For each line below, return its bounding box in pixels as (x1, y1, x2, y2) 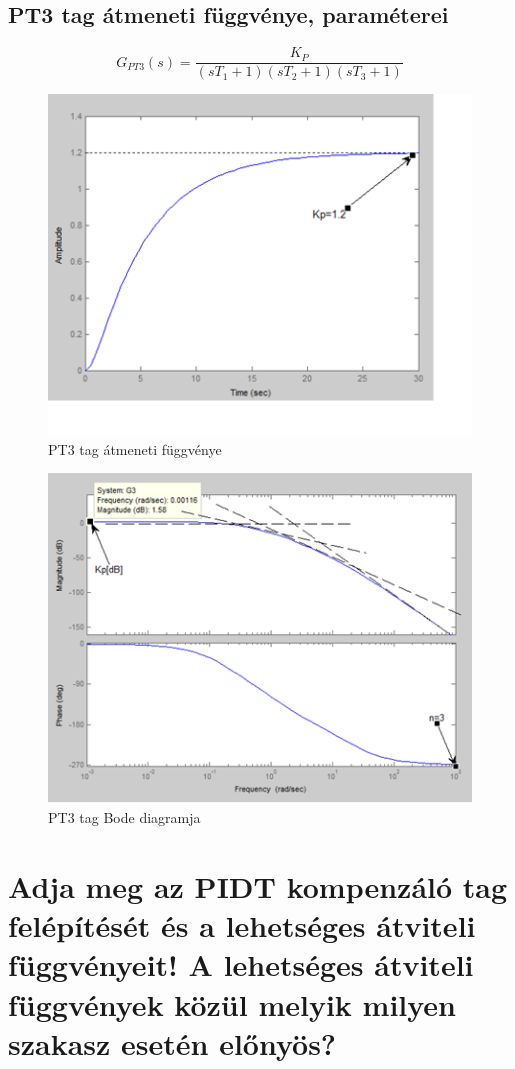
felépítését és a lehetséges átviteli (8, 905, 476, 946)
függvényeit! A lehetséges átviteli (8, 944, 474, 985)
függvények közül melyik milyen (8, 983, 457, 1024)
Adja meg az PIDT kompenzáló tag (8, 866, 508, 906)
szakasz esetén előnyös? (8, 1022, 337, 1063)
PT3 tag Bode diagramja (48, 807, 201, 828)
